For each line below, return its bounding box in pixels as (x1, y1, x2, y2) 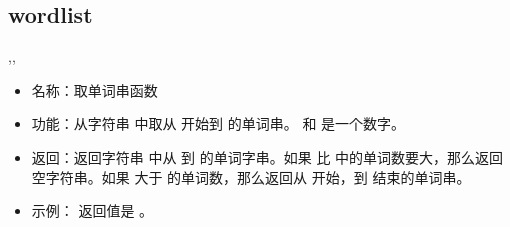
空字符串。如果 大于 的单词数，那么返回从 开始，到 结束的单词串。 (31, 166, 471, 187)
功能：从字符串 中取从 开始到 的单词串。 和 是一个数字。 (31, 113, 406, 134)
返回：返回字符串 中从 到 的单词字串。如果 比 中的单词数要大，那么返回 (31, 146, 504, 167)
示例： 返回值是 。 (31, 200, 154, 221)
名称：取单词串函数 (31, 79, 158, 100)
